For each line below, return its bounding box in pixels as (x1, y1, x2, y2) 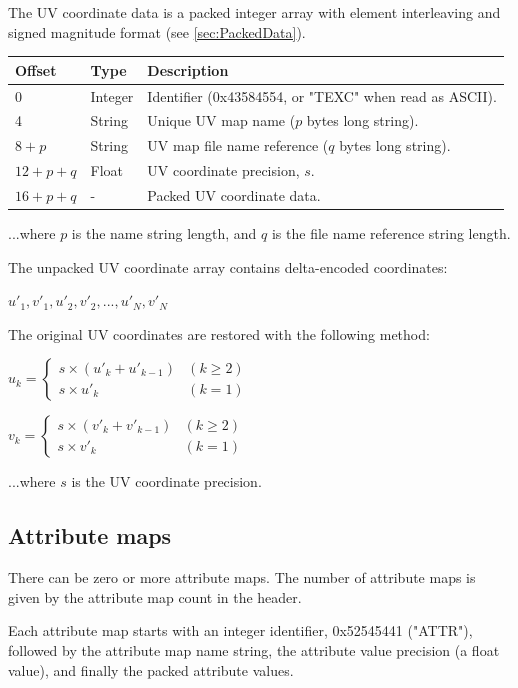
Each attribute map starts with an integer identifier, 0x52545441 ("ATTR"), (8, 620, 473, 641)
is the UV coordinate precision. (71, 471, 262, 492)
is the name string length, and (71, 223, 257, 243)
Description (147, 59, 229, 80)
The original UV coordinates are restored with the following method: (8, 323, 430, 344)
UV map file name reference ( (147, 135, 329, 156)
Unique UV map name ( (147, 110, 296, 131)
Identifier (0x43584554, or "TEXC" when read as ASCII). (147, 85, 497, 106)
